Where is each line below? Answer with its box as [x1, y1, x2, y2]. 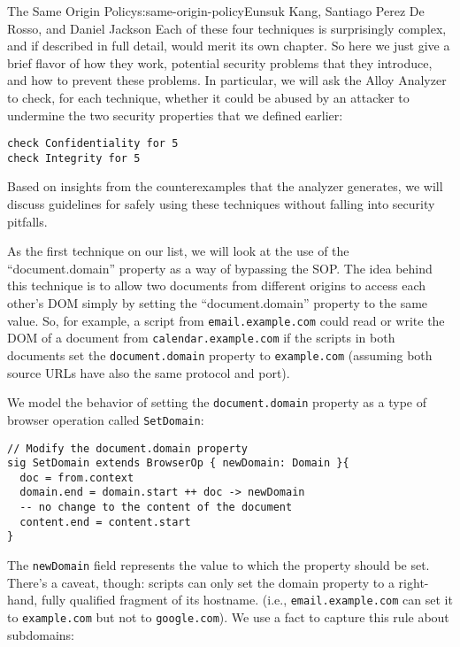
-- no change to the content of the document [19, 501, 293, 514]
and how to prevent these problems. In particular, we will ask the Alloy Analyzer [7, 71, 447, 89]
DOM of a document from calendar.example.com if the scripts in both [7, 328, 395, 347]
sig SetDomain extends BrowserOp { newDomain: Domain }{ [7, 457, 349, 470]
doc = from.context [19, 471, 134, 484]
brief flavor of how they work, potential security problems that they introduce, [7, 53, 433, 72]
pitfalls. [7, 212, 48, 230]
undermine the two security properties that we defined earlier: [7, 105, 343, 124]
